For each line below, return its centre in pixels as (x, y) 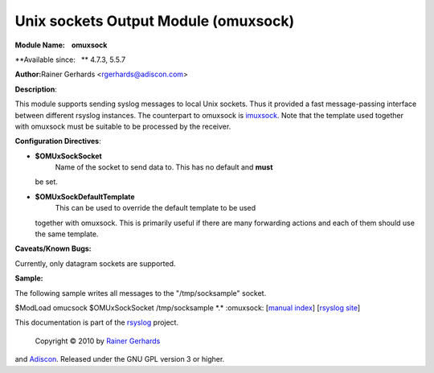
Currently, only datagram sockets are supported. (95, 263)
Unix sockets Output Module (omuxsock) (155, 21)
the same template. (67, 234)
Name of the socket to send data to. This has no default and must (164, 167)
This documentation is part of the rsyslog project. (97, 322)
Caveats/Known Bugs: (53, 248)
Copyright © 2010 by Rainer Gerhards (98, 341)
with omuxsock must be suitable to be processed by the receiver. (123, 126)
